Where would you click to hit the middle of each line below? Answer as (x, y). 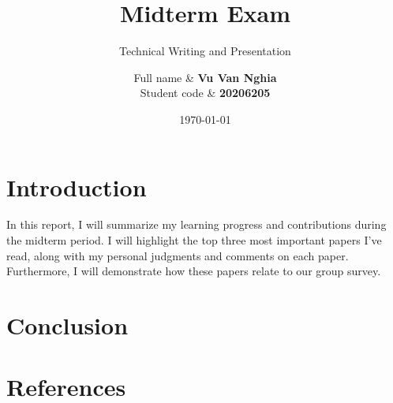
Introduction (77, 187)
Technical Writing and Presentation (205, 51)
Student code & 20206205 (205, 93)
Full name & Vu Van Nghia (205, 77)
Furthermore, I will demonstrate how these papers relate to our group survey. (194, 271)
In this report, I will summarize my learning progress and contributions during (196, 224)
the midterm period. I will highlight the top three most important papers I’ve (194, 240)
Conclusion (67, 325)
